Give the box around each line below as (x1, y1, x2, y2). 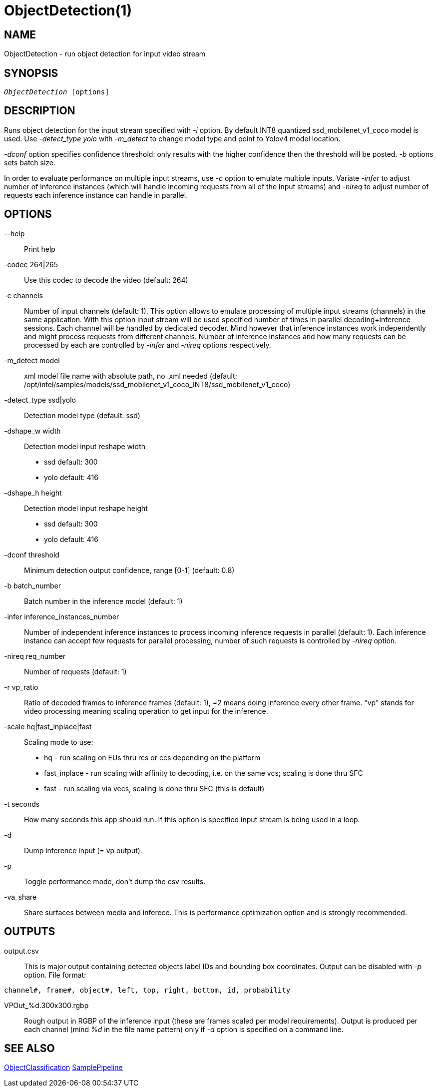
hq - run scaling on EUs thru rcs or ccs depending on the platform (44, 753, 261, 762)
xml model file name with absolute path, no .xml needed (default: (24, 371, 237, 380)
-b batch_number (4, 581, 61, 590)
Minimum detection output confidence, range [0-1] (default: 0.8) (24, 565, 235, 574)
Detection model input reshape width (24, 442, 146, 451)
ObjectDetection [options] (4, 88, 109, 96)
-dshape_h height (4, 488, 62, 497)
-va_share (4, 892, 37, 901)
